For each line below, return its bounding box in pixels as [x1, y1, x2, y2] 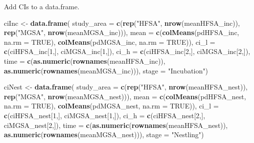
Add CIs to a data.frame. [4, 1, 80, 11]
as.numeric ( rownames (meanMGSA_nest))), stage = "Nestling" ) [4, 129, 204, 140]
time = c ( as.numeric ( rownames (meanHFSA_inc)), [4, 55, 165, 66]
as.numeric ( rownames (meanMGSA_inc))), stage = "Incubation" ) [4, 65, 208, 75]
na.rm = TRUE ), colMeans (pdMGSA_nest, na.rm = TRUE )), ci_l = [4, 101, 219, 111]
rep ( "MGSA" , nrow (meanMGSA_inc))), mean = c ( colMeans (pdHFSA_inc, [4, 27, 239, 37]
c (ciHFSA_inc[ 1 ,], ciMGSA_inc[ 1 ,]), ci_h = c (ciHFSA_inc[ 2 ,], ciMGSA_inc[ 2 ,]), [4, 46, 251, 56]
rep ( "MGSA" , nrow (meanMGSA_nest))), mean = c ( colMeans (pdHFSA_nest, [4, 91, 246, 101]
